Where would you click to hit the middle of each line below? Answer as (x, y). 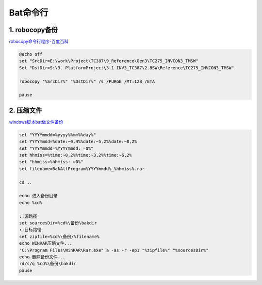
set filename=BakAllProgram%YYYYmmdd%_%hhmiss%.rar (82, 169)
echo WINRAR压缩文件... (46, 243)
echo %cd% (31, 203)
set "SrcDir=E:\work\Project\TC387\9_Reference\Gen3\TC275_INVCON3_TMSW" (109, 61)
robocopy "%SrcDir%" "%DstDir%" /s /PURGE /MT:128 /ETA (87, 81)
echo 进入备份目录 (38, 196)
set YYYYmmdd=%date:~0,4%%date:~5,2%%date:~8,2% (78, 142)
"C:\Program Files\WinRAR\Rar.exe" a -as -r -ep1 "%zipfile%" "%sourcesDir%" (114, 250)
